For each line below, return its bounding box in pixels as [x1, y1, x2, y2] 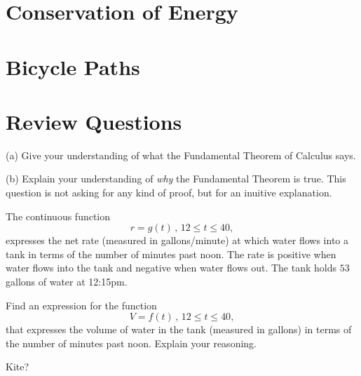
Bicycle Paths [6, 52, 140, 81]
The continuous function [6, 208, 111, 223]
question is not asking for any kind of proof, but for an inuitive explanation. [6, 185, 332, 200]
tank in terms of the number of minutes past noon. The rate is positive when [6, 246, 336, 261]
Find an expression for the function [6, 297, 157, 312]
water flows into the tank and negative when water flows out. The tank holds [6, 260, 337, 275]
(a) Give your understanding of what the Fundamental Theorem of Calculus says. [6, 147, 356, 162]
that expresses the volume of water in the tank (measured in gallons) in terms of [6, 322, 352, 337]
